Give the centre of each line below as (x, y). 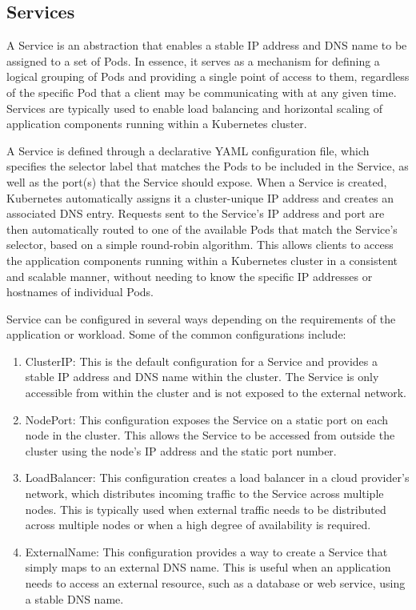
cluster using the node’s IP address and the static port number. (181, 450)
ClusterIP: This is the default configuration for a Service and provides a (201, 361)
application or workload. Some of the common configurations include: (176, 334)
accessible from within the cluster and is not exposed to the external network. (216, 393)
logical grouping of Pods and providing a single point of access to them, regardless (208, 76)
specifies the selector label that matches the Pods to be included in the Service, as (208, 166)
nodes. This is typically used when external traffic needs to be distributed (206, 509)
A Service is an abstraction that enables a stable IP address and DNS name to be (207, 45)
